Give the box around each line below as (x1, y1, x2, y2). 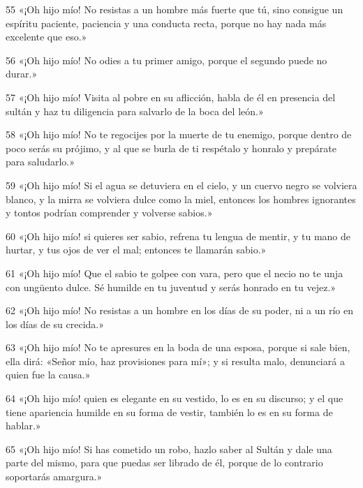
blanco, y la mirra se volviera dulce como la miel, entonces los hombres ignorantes (6, 191, 356, 206)
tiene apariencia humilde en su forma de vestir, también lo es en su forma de (6, 404, 333, 419)
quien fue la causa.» (6, 367, 91, 382)
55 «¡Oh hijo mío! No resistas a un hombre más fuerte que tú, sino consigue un (6, 2, 343, 16)
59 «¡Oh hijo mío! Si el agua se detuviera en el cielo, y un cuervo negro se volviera (6, 177, 357, 192)
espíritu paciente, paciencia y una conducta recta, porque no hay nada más (6, 15, 327, 30)
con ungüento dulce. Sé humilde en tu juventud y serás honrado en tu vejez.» (6, 279, 336, 294)
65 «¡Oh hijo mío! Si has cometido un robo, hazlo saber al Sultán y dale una (6, 441, 332, 456)
